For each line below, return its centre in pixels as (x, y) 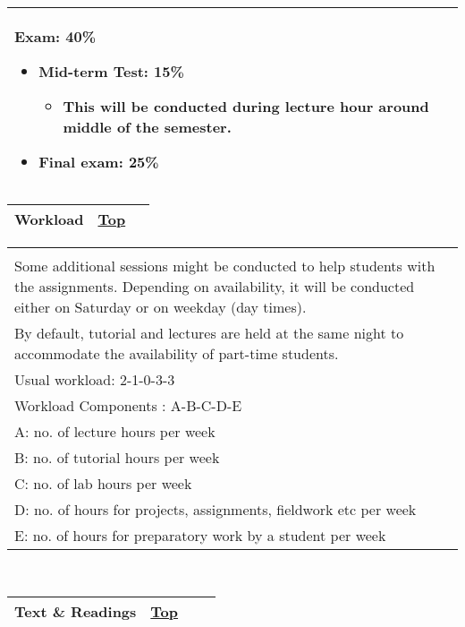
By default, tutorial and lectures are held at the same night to (209, 333)
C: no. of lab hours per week (103, 483)
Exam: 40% (55, 36)
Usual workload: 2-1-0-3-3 (95, 379)
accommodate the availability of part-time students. (177, 353)
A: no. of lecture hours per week (115, 431)
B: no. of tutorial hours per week (117, 457)
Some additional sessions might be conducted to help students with (225, 266)
